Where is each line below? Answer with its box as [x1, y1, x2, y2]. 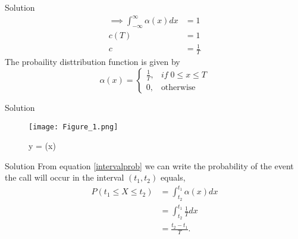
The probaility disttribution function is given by [5, 55, 180, 68]
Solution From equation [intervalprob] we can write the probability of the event [5, 159, 294, 172]
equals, [160, 171, 186, 184]
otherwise [161, 83, 196, 92]
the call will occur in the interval [5, 171, 124, 184]
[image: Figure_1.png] [29, 122, 118, 131]
